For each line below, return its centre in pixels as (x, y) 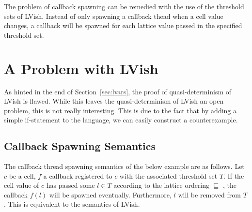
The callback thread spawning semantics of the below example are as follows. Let (124, 166)
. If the (234, 175)
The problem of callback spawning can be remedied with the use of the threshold (124, 6)
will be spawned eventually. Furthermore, (110, 194)
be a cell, (22, 175)
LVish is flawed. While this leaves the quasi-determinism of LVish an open (114, 101)
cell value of (22, 185)
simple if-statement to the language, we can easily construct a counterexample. (121, 120)
